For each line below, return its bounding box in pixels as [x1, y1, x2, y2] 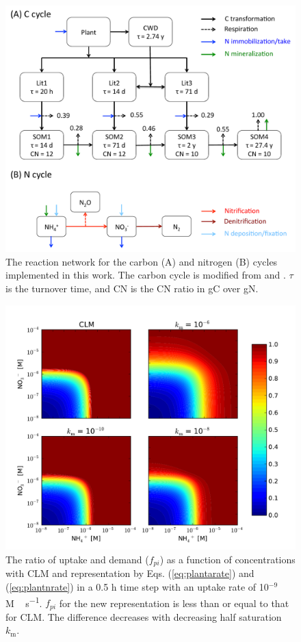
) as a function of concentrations [159, 552, 296, 566]
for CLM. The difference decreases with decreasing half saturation [5, 609, 282, 624]
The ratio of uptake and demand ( [5, 552, 149, 566]
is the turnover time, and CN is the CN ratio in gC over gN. [5, 281, 259, 296]
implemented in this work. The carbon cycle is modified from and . [5, 268, 286, 282]
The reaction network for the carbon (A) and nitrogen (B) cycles [5, 254, 278, 268]
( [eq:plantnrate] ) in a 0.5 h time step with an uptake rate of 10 [5, 580, 269, 593]
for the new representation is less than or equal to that [59, 595, 289, 610]
